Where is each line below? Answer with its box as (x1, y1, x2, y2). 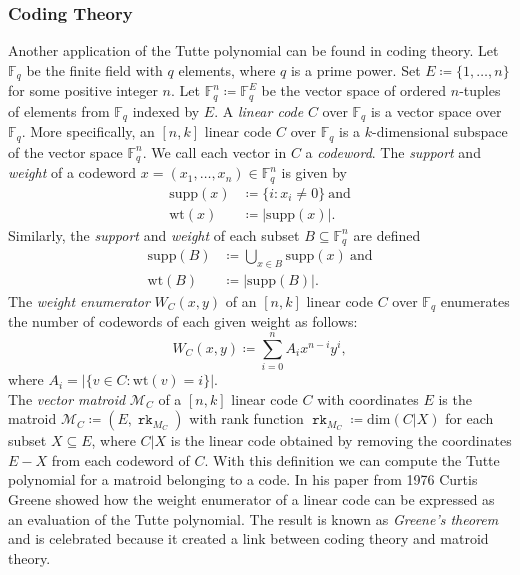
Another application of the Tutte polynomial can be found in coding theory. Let (8, 40, 499, 61)
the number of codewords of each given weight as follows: (8, 311, 358, 332)
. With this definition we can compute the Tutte (204, 449, 500, 470)
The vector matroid (8, 388, 126, 409)
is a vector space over (370, 100, 502, 121)
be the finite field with (26, 59, 163, 80)
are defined (353, 224, 421, 245)
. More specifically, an (21, 121, 155, 142)
